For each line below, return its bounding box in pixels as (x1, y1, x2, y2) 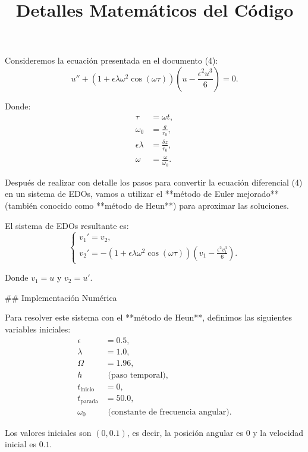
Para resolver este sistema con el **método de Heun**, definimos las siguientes (5, 311, 293, 324)
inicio (80, 387, 95, 393)
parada (80, 398, 98, 404)
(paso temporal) (108, 371, 166, 379)
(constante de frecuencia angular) (108, 407, 230, 416)
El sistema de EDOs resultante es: (5, 219, 129, 231)
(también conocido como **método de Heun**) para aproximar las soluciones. (5, 199, 289, 211)
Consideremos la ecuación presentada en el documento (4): (5, 54, 218, 67)
